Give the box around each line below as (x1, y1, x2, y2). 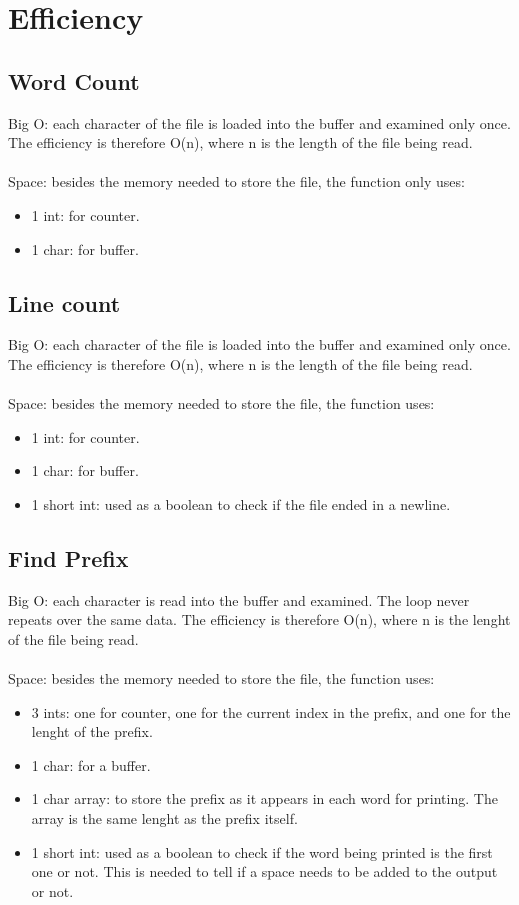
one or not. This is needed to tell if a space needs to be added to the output (31, 861, 498, 882)
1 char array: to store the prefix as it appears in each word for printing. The (31, 788, 498, 809)
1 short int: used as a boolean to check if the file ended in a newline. (31, 493, 451, 514)
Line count (8, 287, 121, 318)
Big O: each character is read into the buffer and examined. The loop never (8, 589, 470, 610)
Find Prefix (8, 542, 129, 573)
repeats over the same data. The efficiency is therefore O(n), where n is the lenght (8, 609, 511, 630)
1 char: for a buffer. (31, 754, 151, 775)
